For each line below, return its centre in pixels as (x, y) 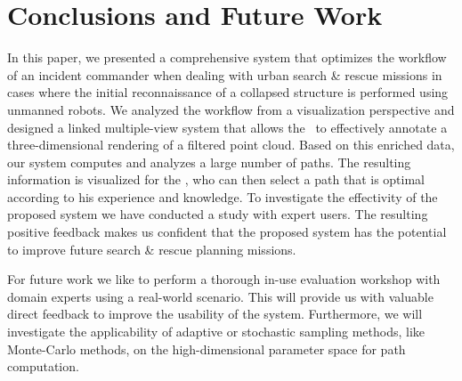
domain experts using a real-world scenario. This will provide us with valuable (220, 296)
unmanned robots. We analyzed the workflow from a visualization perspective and (231, 109)
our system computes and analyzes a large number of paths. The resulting (209, 162)
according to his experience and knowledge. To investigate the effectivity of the (223, 196)
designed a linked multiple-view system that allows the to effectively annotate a (227, 127)
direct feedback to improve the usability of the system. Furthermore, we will (215, 314)
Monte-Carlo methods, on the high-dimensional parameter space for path (207, 349)
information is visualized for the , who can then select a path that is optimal (216, 179)
